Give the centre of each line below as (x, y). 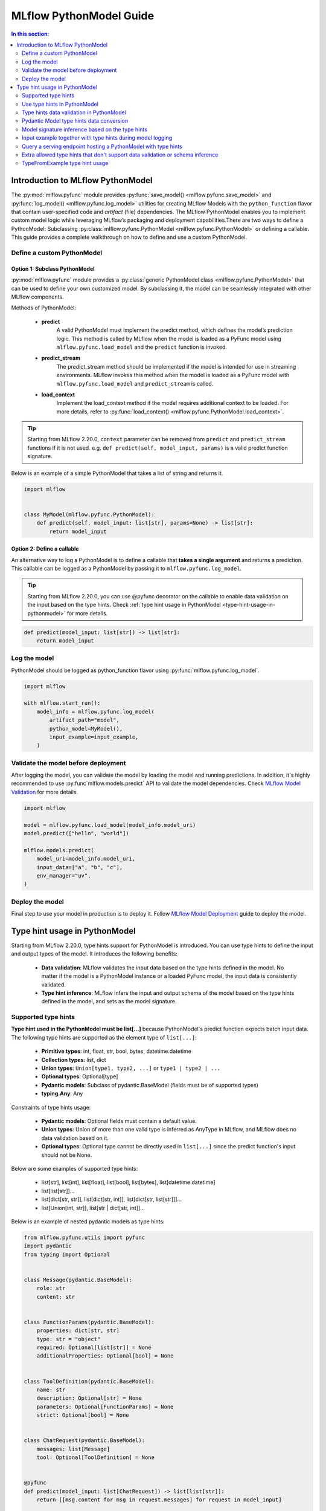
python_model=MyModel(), (86, 729)
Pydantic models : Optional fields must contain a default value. (119, 1121)
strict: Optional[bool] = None (83, 1415)
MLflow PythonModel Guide (82, 16)
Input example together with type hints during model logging (97, 138)
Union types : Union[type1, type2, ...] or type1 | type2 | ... (131, 1068)
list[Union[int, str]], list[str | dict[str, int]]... (93, 1208)
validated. (54, 985)
